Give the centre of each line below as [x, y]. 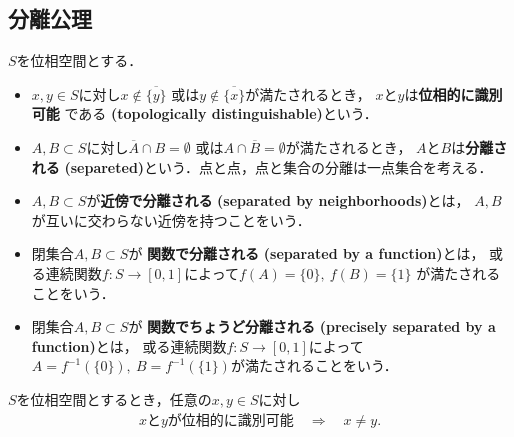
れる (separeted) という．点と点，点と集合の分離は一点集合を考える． [262, 166]
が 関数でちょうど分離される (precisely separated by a [312, 326]
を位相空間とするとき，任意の [114, 398]
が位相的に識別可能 [230, 420]
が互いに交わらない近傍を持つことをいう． [171, 219]
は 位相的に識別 [453, 93]
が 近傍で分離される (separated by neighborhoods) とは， [278, 200]
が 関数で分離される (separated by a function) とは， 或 [316, 253]
